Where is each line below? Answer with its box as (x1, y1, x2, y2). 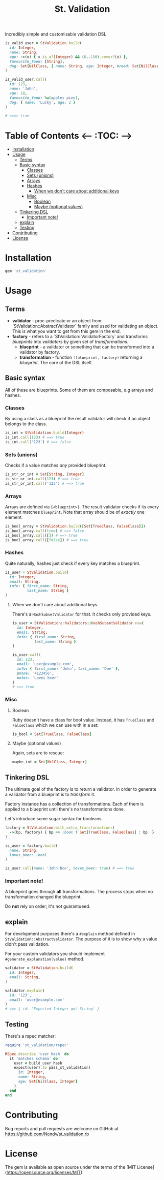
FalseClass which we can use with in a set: (12, 722, 99, 728)
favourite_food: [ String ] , (9, 59, 65, 64)
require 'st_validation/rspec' (5, 1042, 69, 1048)
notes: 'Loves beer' (17, 675, 59, 680)
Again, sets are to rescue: (12, 750, 64, 756)
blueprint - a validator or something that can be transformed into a (19, 344, 154, 350)
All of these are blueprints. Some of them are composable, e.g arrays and (5, 387, 153, 393)
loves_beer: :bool (9, 852, 47, 857)
